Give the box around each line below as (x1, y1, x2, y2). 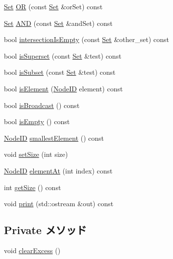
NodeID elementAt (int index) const (4, 165, 113, 175)
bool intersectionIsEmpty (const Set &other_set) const (4, 34, 170, 44)
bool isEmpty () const (4, 116, 70, 127)
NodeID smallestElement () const (4, 132, 104, 143)
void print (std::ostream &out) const (4, 198, 114, 209)
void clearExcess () (4, 245, 61, 255)
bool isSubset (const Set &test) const (4, 67, 116, 77)
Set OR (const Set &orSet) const (4, 1, 103, 11)
